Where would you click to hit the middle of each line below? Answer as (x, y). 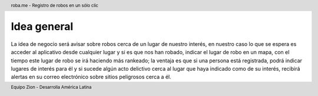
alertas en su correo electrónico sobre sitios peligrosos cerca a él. (91, 77)
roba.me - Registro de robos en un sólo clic (54, 5)
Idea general (42, 27)
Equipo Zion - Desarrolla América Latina (51, 87)
